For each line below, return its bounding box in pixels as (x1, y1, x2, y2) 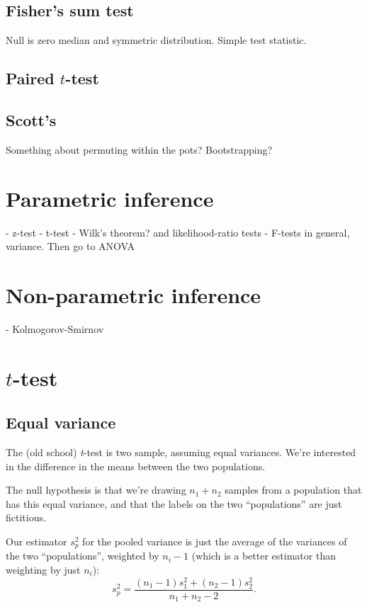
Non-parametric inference (6, 280, 261, 309)
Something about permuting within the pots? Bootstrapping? (6, 142, 273, 157)
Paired (6, 67, 55, 89)
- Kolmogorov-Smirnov (6, 321, 104, 336)
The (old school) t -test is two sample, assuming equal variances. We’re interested (6, 444, 356, 459)
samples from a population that (225, 482, 362, 497)
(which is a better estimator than (191, 548, 336, 563)
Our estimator (6, 533, 67, 548)
